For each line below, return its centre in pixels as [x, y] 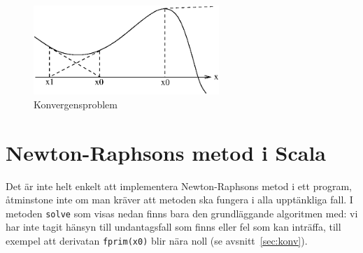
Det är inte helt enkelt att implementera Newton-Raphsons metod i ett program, [179, 186]
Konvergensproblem [76, 104]
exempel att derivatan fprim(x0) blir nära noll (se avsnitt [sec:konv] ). [157, 240]
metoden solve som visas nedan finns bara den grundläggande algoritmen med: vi [182, 213]
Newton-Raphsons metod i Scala [166, 152]
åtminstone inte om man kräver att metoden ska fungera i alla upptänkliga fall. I [179, 200]
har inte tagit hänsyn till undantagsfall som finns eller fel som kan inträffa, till [173, 227]
